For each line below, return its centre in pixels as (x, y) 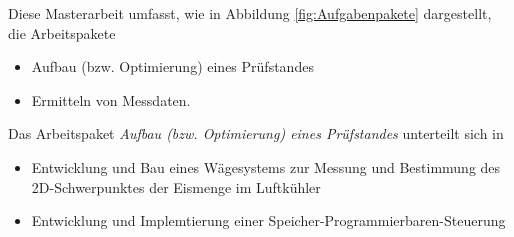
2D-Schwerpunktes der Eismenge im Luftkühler (176, 186)
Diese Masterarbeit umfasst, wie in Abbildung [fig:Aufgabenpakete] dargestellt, (250, 13)
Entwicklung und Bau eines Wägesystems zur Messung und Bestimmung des (266, 166)
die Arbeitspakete (62, 32)
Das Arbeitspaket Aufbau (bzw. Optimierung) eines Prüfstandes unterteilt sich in (256, 133)
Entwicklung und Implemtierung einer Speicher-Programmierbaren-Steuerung (268, 220)
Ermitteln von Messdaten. (111, 99)
